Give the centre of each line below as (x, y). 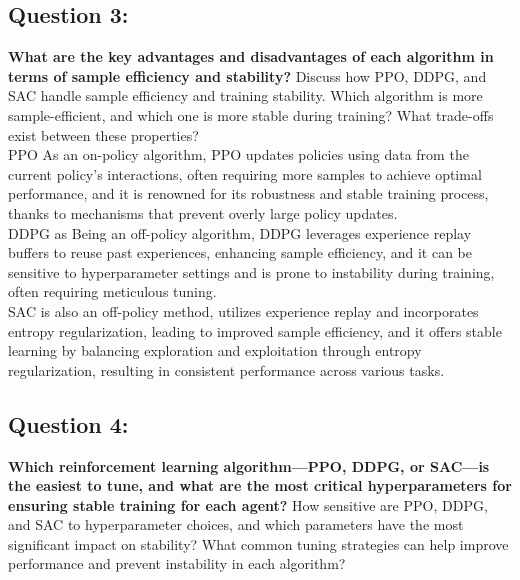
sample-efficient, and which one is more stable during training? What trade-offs (251, 114)
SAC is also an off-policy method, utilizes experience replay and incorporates (243, 310)
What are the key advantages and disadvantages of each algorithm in (251, 56)
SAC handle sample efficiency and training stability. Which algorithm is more (245, 95)
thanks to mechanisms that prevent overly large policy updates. (203, 212)
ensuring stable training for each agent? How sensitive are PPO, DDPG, (248, 504)
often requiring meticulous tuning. (112, 291)
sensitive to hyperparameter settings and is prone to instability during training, (251, 271)
